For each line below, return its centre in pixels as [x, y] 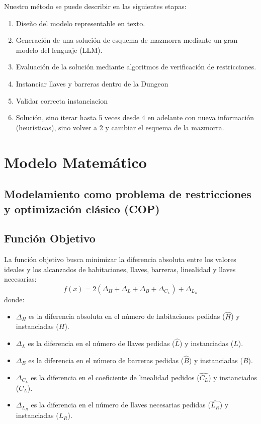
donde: [14, 299]
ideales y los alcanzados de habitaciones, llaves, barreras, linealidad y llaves [120, 269]
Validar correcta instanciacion [62, 100]
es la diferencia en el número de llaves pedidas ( [101, 343]
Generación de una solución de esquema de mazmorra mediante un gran [127, 40]
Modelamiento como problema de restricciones [128, 194]
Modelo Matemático [75, 162]
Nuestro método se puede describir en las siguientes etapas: [95, 6]
